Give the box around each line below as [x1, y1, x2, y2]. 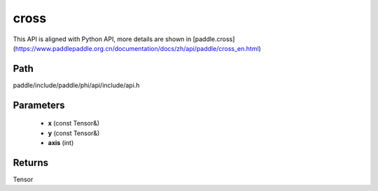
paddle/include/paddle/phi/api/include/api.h [13, 81, 140, 89]
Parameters [13, 99, 65, 111]
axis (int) [48, 139, 74, 147]
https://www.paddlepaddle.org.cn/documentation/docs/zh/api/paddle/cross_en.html [15, 44, 259, 52]
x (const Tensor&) [48, 119, 100, 128]
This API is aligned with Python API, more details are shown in [13, 35, 192, 43]
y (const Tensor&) [48, 129, 100, 137]
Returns [13, 157, 49, 169]
